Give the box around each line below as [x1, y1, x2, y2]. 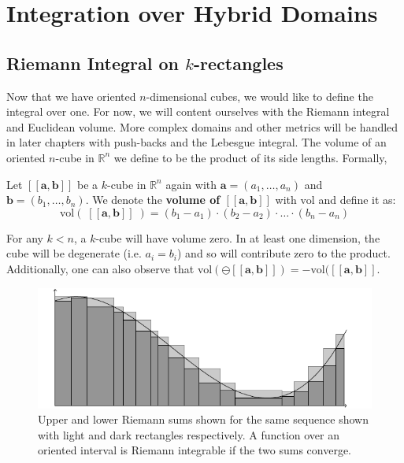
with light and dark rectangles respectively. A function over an [38, 426, 339, 443]
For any [6, 229, 43, 246]
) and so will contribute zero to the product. [177, 245, 391, 261]
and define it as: [318, 191, 396, 208]
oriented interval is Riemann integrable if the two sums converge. [38, 442, 351, 458]
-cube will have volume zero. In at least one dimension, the [95, 229, 380, 246]
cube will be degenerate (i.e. [6, 245, 142, 261]
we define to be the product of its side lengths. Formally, [113, 149, 387, 165]
